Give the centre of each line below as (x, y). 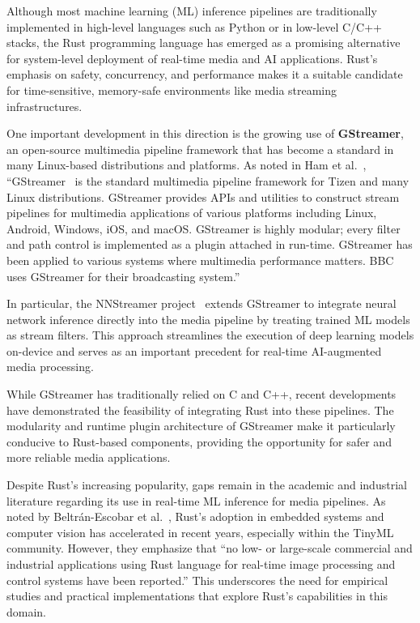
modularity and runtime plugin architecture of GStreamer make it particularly (201, 426)
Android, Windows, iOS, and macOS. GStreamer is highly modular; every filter (204, 228)
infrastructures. (45, 106)
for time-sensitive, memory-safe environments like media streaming (172, 90)
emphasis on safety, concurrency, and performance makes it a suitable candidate (205, 74)
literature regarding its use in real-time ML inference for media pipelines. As (196, 500)
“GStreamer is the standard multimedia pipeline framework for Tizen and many (208, 180)
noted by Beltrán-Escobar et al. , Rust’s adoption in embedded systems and (195, 516)
